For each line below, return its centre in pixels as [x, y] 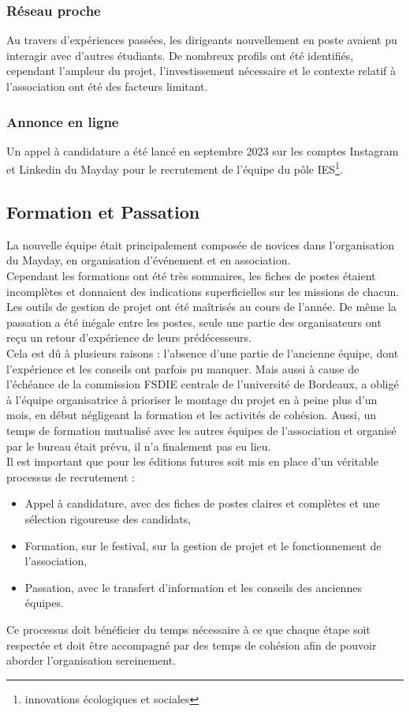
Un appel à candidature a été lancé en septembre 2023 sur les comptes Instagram [203, 150]
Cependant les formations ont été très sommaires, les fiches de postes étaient [191, 276]
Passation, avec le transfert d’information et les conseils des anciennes [193, 587]
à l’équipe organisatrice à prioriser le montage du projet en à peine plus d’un [192, 399]
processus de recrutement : [71, 476]
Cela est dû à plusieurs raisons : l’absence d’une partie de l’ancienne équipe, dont [203, 353]
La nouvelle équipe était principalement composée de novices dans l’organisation [201, 244]
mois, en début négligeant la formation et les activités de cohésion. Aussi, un [192, 415]
